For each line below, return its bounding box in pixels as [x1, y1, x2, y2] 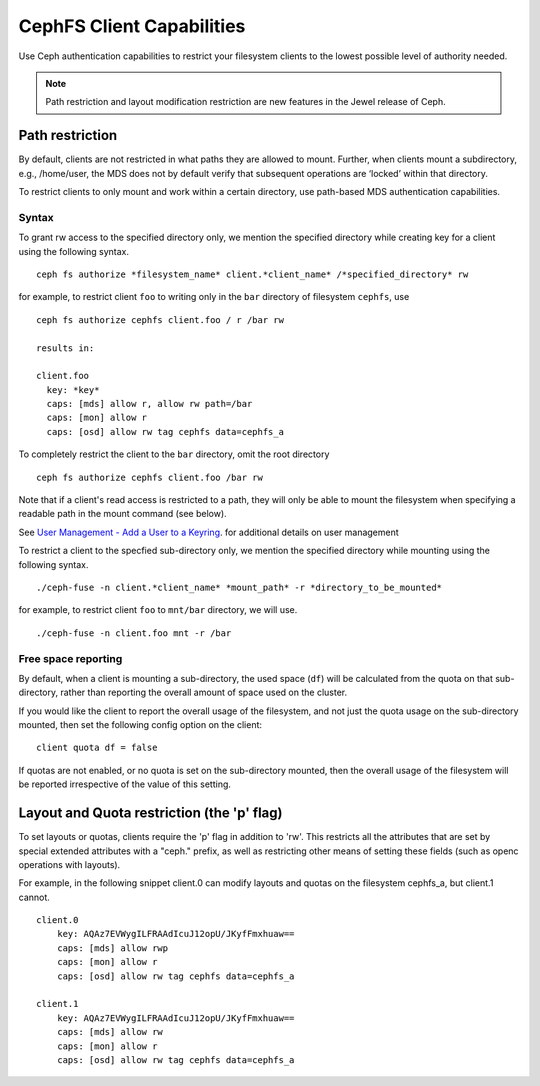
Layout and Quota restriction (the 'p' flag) [18, 805, 283, 822]
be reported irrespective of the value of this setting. [18, 778, 232, 790]
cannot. [18, 891, 50, 903]
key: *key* [46, 384, 100, 395]
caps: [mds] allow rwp [56, 942, 169, 954]
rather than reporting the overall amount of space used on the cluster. [60, 686, 348, 699]
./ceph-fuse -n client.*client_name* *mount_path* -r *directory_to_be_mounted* [36, 581, 443, 593]
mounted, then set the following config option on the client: [18, 719, 263, 731]
